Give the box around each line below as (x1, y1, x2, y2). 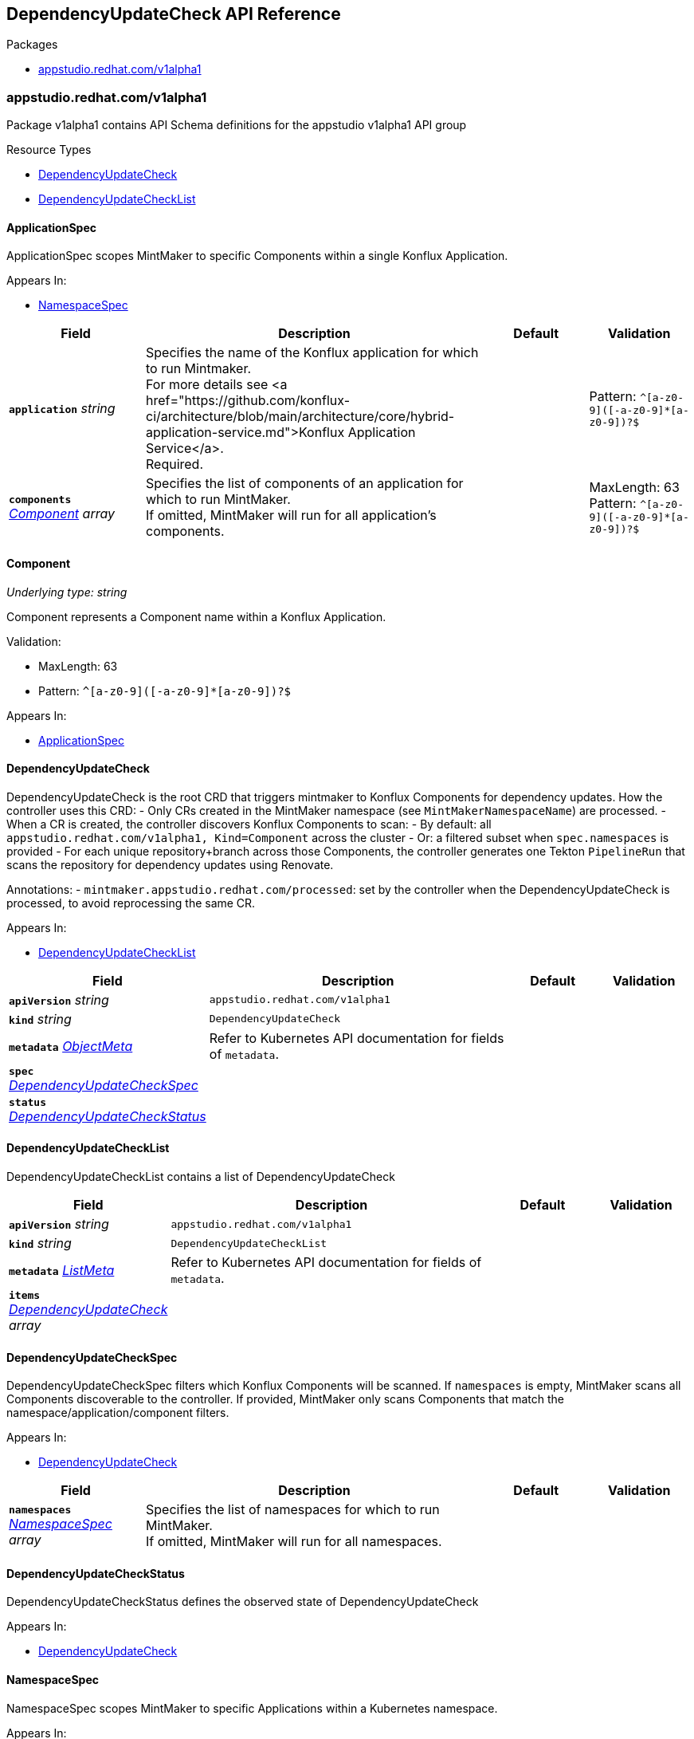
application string (9, 400, 116, 417)
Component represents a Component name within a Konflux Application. (6, 609, 386, 624)
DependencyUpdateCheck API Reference (6, 4, 341, 24)
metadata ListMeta (9, 1262, 115, 1279)
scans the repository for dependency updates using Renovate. (6, 857, 334, 871)
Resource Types (6, 143, 92, 157)
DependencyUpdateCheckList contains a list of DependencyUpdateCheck (6, 1170, 395, 1184)
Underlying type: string (6, 584, 127, 599)
